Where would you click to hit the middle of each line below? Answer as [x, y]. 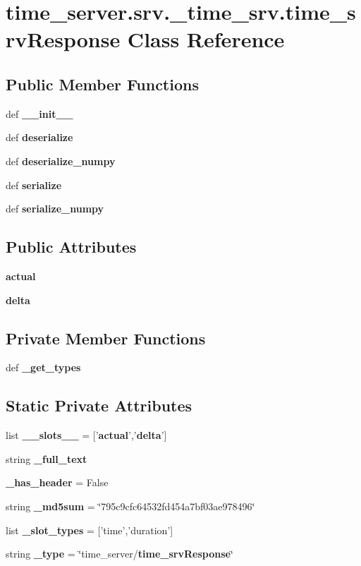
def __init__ [39, 113]
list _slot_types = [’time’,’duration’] [90, 530]
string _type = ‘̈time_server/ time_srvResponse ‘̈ [120, 554]
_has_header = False [57, 482]
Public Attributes [71, 247]
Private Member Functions [106, 338]
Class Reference [206, 39]
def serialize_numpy [55, 209]
